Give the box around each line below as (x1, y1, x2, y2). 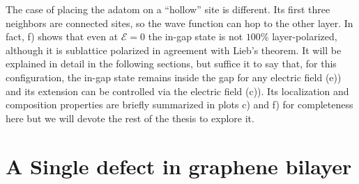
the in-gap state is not (148, 29, 243, 44)
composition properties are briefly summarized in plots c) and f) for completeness (6, 97, 353, 112)
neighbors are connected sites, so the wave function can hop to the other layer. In (6, 15, 353, 30)
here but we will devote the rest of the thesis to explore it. (6, 110, 254, 125)
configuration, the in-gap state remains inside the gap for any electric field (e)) (6, 69, 342, 84)
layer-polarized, (272, 29, 337, 44)
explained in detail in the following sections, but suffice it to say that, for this (6, 56, 337, 71)
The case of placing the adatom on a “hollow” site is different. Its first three (6, 2, 330, 16)
